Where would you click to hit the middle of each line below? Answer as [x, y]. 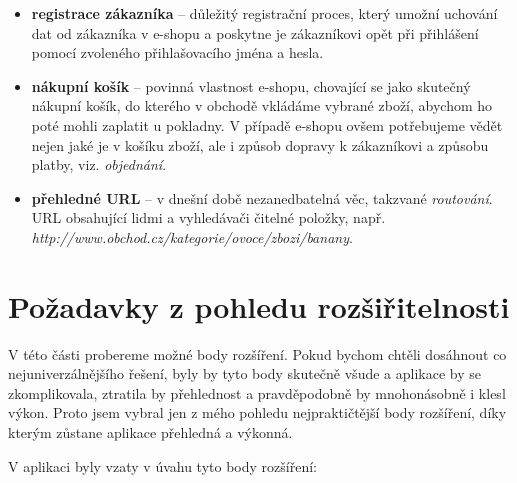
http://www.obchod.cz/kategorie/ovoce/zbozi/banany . [192, 236]
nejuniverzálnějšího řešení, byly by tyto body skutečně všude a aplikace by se [244, 373]
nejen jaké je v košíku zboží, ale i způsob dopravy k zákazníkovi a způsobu [260, 144]
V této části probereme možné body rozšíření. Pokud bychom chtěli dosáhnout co [257, 353]
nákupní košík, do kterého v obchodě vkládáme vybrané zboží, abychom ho [262, 105]
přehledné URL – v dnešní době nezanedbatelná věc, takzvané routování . [262, 197]
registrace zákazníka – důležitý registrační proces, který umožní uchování [264, 13]
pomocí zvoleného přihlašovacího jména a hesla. [177, 52]
